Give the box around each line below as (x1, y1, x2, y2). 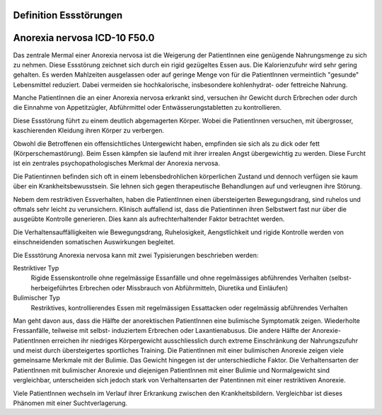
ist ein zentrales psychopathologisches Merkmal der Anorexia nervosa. (13, 159, 221, 168)
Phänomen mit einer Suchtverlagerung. (13, 399, 127, 407)
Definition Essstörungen (13, 9, 123, 21)
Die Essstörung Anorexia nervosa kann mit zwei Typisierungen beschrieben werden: (13, 251, 259, 259)
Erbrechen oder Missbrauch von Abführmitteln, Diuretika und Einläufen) (79, 283, 289, 292)
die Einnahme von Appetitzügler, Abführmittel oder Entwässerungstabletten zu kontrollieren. (13, 103, 282, 112)
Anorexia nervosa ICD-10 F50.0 (13, 32, 155, 44)
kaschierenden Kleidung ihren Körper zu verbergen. (13, 126, 164, 135)
